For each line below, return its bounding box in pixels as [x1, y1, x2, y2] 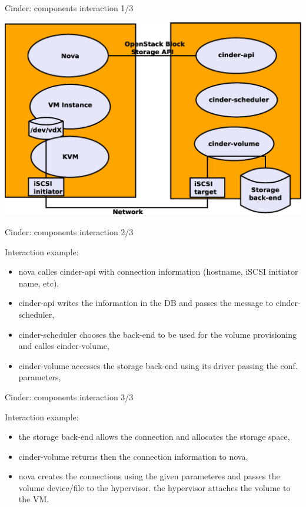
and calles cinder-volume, [18, 340, 109, 352]
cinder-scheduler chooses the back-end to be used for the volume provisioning [18, 328, 297, 340]
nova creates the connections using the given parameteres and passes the [18, 470, 280, 482]
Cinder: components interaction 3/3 [5, 390, 134, 403]
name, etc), [18, 276, 59, 289]
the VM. [18, 493, 49, 505]
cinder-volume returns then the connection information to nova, [18, 450, 248, 462]
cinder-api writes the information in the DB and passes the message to [18, 297, 274, 309]
